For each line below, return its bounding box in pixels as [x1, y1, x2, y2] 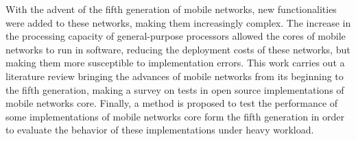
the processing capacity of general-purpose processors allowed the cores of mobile [5, 29, 346, 43]
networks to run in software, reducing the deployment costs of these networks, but [5, 42, 351, 56]
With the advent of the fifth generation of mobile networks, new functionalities [5, 2, 337, 16]
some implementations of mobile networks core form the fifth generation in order [5, 109, 344, 123]
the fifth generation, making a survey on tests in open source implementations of [5, 82, 344, 97]
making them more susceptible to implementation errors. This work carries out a [5, 55, 345, 70]
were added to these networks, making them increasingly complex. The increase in [5, 15, 351, 29]
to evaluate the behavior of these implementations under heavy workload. [5, 123, 314, 137]
